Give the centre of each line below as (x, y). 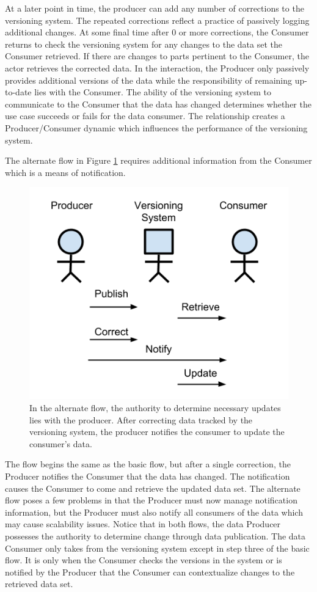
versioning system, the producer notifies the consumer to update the (157, 432)
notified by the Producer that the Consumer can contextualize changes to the (150, 572)
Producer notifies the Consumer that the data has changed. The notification (148, 476)
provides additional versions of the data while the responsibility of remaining (148, 80)
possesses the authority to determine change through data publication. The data (155, 535)
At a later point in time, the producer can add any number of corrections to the (155, 8)
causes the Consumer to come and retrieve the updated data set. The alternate (153, 488)
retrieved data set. (39, 584)
